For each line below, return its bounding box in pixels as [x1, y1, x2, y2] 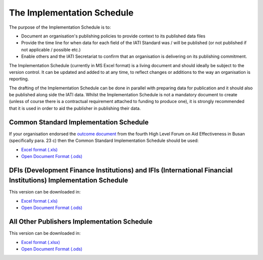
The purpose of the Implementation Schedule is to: [9, 24, 111, 30]
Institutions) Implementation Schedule [9, 176, 129, 185]
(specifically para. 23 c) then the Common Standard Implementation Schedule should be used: [9, 138, 199, 143]
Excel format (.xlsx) [21, 239, 60, 245]
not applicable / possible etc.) [21, 47, 81, 52]
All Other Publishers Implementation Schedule [9, 218, 153, 226]
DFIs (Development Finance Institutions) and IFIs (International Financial [9, 166, 233, 174]
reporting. [9, 76, 29, 82]
